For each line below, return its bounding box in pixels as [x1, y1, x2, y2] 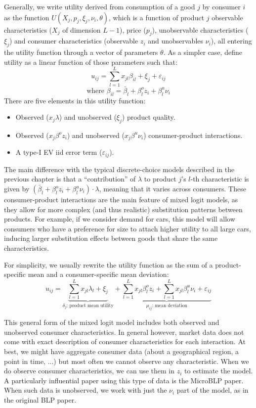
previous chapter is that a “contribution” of [4, 174, 136, 184]
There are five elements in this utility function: [4, 95, 146, 105]
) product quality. [122, 112, 175, 122]
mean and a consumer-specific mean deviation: [28, 269, 169, 279]
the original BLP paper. [4, 395, 77, 405]
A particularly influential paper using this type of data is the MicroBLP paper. [4, 375, 244, 385]
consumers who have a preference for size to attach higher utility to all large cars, [4, 223, 251, 233]
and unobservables [148, 36, 204, 46]
